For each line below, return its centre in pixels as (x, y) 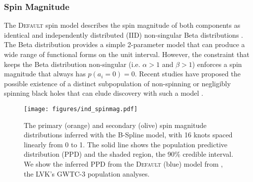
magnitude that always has (45, 74)
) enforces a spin (217, 64)
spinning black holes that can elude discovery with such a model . (104, 93)
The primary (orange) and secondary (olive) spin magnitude (115, 125)
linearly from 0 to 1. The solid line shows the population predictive (126, 144)
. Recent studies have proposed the (188, 74)
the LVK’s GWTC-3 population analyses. (87, 173)
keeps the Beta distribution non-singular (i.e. (72, 64)
